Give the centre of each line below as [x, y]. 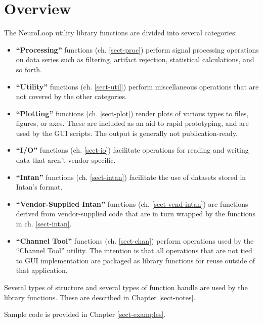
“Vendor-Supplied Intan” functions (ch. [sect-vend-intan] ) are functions [132, 203]
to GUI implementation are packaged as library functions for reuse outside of [136, 260]
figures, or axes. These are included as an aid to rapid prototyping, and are [132, 123]
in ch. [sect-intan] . [44, 224]
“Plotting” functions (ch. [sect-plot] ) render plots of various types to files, [132, 113]
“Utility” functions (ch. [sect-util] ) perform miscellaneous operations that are [137, 86]
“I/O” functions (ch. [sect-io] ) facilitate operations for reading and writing [132, 150]
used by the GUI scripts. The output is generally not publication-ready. [127, 133]
